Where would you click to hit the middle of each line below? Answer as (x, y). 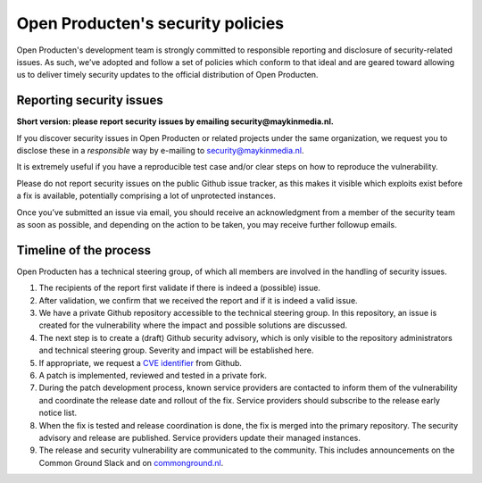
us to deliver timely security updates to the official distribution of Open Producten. (167, 75)
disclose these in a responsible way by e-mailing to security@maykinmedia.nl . (160, 151)
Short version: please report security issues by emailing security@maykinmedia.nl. (175, 121)
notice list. (58, 413)
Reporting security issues (90, 100)
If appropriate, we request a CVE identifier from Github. (141, 362)
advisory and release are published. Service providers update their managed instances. (199, 437)
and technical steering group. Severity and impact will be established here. (176, 350)
